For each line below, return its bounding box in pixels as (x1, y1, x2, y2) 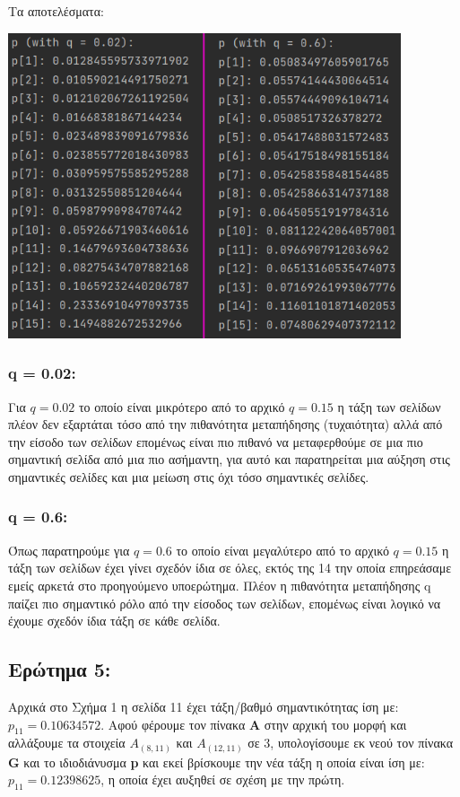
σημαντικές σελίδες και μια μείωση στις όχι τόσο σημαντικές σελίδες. (8, 467, 369, 486)
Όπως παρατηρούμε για (8, 540, 130, 559)
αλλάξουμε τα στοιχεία (8, 733, 126, 752)
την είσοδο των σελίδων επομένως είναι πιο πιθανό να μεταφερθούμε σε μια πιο (8, 432, 423, 451)
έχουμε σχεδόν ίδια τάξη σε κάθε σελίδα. (8, 611, 221, 630)
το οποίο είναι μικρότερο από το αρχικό (78, 397, 285, 416)
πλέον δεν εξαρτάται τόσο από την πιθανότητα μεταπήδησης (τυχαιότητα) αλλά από (8, 415, 443, 434)
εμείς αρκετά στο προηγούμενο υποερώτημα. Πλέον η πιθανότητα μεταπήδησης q (8, 575, 431, 594)
